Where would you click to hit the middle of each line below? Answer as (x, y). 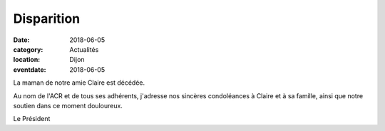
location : (27, 60)
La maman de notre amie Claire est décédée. (79, 83)
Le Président (32, 119)
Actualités (84, 49)
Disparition (47, 19)
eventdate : (30, 69)
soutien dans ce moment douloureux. (68, 105)
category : (28, 49)
